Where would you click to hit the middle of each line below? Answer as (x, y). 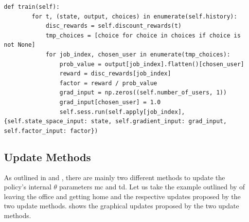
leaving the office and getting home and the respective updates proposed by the (122, 196)
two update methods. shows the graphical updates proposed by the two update (122, 206)
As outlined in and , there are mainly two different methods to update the (115, 177)
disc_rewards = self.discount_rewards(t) (114, 26)
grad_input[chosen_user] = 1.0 (110, 102)
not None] (20, 45)
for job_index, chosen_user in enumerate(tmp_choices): (138, 54)
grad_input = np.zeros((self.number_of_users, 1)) (143, 93)
